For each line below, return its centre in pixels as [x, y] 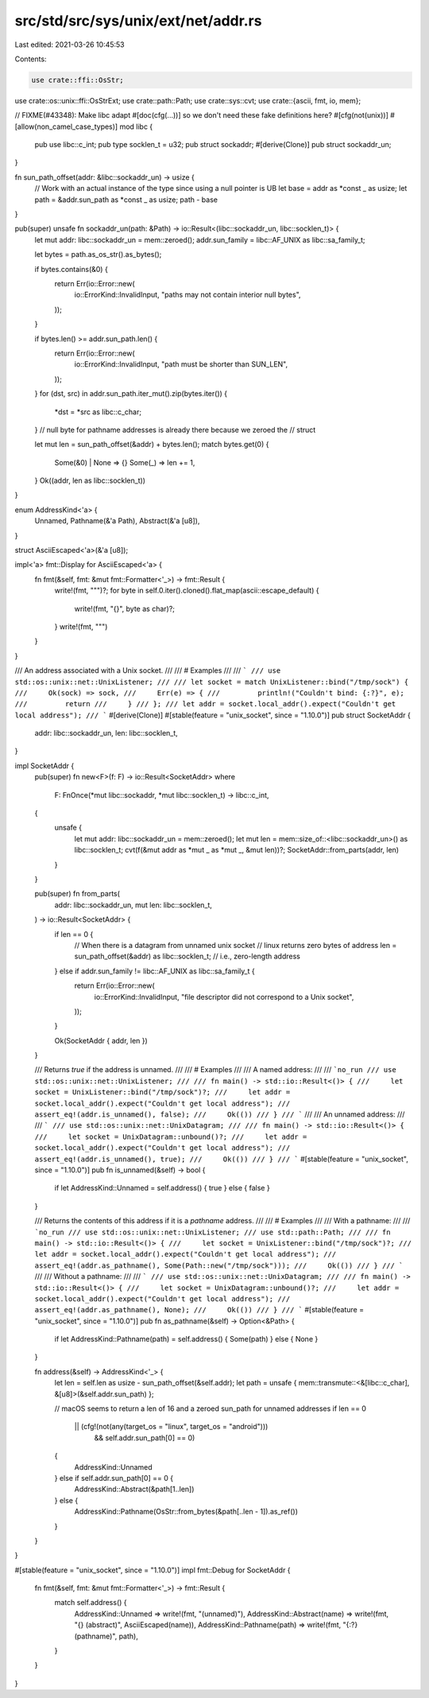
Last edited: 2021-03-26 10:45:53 [70, 45]
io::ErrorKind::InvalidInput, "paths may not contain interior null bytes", [187, 295]
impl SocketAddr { [44, 765]
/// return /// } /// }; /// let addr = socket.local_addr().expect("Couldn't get [205, 704]
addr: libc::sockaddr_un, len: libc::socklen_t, [106, 733]
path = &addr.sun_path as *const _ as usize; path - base [126, 200]
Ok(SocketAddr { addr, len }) [101, 1040]
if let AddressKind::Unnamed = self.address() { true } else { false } [162, 1188]
